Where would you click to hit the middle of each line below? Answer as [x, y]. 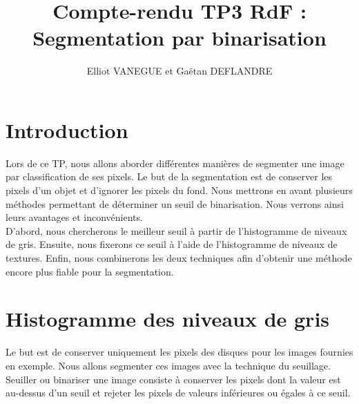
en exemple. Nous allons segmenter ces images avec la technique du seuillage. [168, 365]
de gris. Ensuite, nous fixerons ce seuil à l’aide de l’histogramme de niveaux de [172, 244]
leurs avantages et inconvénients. [74, 217]
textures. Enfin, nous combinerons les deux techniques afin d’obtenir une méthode [179, 258]
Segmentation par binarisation [179, 38]
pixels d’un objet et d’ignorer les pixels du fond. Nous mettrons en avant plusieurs [179, 190]
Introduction [67, 129]
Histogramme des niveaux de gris [168, 319]
